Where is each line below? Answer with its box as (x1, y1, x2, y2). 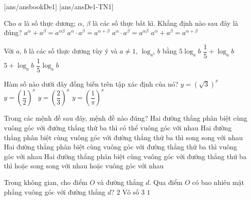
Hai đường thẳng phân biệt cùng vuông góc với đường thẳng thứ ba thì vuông (4, 142, 237, 152)
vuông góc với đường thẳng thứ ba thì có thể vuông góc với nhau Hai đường (4, 123, 232, 132)
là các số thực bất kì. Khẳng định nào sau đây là (92, 18, 238, 28)
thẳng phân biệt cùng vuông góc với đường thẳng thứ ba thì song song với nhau (4, 132, 243, 142)
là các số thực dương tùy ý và (29, 46, 118, 56)
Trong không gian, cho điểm (4, 177, 88, 187)
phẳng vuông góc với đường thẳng (4, 186, 106, 197)
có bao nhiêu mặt (192, 177, 244, 187)
